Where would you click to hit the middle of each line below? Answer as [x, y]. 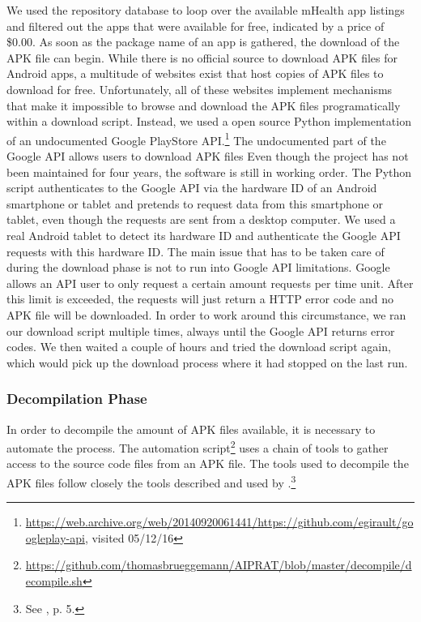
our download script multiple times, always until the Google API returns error [201, 330]
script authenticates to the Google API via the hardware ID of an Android [192, 188]
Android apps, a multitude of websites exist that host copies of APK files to [195, 73]
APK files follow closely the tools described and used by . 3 [151, 481]
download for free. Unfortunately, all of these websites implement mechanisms [200, 89]
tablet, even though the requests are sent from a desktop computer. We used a [201, 219]
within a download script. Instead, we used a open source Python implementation [209, 121]
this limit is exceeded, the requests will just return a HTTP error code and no [200, 299]
